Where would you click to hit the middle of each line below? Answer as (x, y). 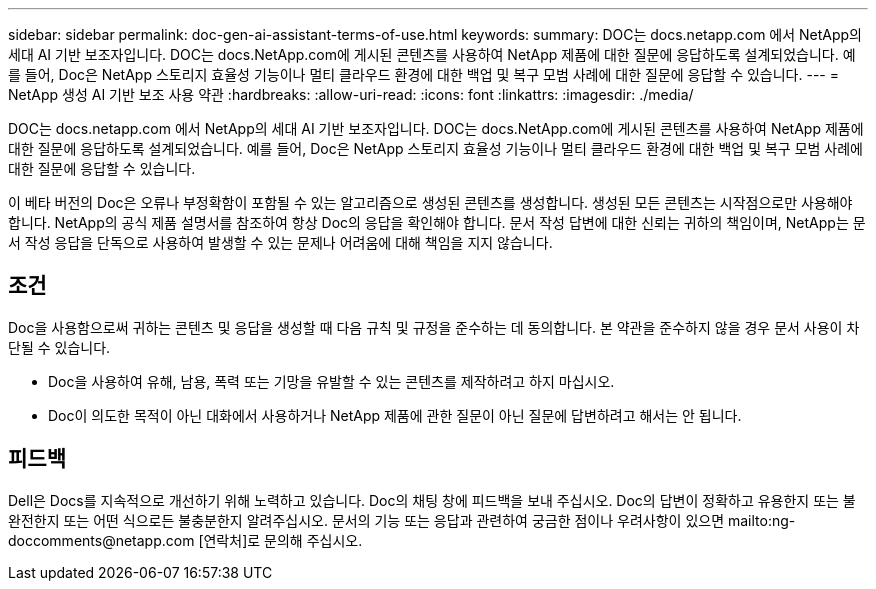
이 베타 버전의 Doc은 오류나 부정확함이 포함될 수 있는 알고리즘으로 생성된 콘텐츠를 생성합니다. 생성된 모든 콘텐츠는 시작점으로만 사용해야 (430, 202)
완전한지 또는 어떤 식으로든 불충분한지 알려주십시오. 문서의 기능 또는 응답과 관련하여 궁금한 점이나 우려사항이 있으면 (366, 520)
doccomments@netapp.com (101, 540)
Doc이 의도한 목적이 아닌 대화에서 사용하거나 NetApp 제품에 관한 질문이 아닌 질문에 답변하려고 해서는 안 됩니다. (395, 415)
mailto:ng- (761, 520)
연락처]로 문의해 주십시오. (283, 540)
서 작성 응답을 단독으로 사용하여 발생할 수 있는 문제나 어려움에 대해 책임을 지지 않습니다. (280, 242)
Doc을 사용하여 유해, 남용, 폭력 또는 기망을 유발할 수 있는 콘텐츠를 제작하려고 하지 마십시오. (331, 381)
